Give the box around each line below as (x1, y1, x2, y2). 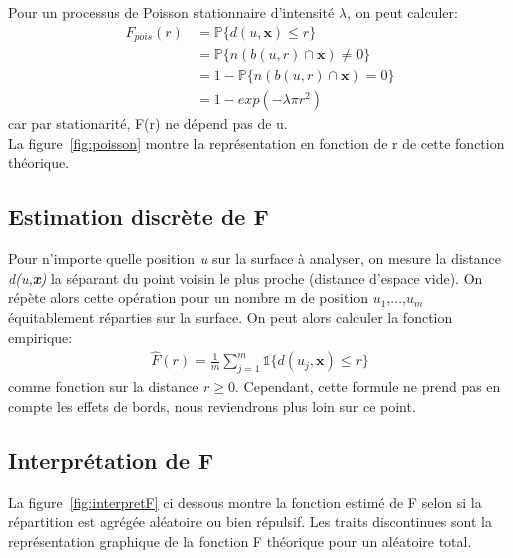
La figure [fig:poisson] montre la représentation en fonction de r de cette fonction (8, 132, 505, 153)
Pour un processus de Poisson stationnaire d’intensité (8, 2, 335, 22)
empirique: (8, 326, 73, 347)
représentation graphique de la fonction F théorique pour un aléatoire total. (8, 530, 472, 551)
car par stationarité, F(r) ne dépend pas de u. (8, 113, 288, 134)
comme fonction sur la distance (8, 376, 199, 397)
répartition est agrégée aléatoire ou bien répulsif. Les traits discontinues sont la (8, 511, 492, 532)
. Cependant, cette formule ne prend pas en (235, 376, 501, 397)
